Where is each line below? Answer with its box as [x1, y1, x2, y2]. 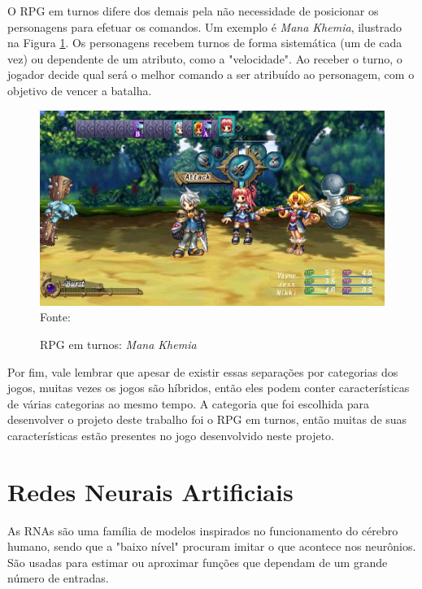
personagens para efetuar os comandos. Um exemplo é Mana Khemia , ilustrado [7, 18, 402, 35]
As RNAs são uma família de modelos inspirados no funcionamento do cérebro [7, 521, 398, 539]
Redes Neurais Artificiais [7, 474, 294, 508]
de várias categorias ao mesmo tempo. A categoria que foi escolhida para [7, 395, 369, 412]
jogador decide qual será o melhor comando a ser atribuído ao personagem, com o [7, 66, 415, 83]
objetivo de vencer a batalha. [7, 81, 152, 98]
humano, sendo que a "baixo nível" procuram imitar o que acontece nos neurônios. [7, 538, 416, 555]
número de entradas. [7, 569, 109, 587]
